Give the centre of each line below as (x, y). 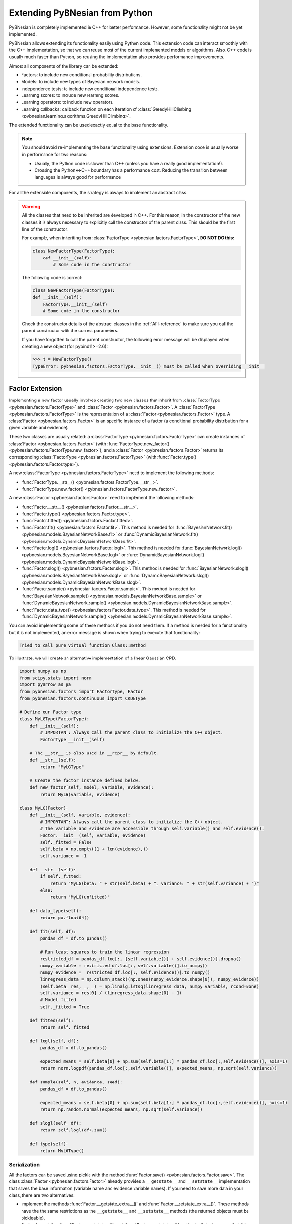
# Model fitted (58, 1000)
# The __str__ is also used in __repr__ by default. (94, 753)
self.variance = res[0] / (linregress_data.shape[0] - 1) (111, 993)
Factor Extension (35, 388)
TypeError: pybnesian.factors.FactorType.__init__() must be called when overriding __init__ (149, 366)
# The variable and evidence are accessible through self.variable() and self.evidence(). (152, 828)
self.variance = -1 (63, 856)
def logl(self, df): (54, 1041)
